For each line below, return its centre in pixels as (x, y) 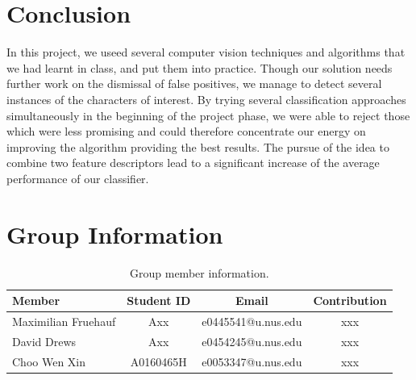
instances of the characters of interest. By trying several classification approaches (206, 99)
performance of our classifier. (78, 178)
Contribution (350, 301)
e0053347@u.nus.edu (252, 361)
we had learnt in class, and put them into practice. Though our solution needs (200, 67)
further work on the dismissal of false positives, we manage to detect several (194, 84)
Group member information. (200, 272)
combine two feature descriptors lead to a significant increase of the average (193, 163)
